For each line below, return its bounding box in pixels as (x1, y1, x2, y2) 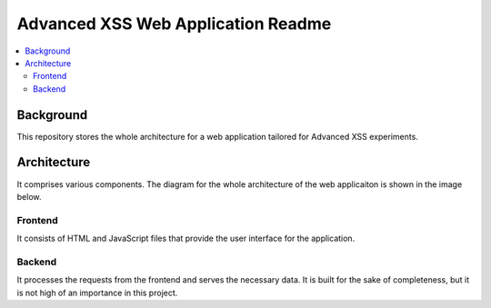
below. (16, 191, 42, 202)
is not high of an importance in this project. (16, 287, 178, 298)
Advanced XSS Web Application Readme (16, 14, 332, 34)
